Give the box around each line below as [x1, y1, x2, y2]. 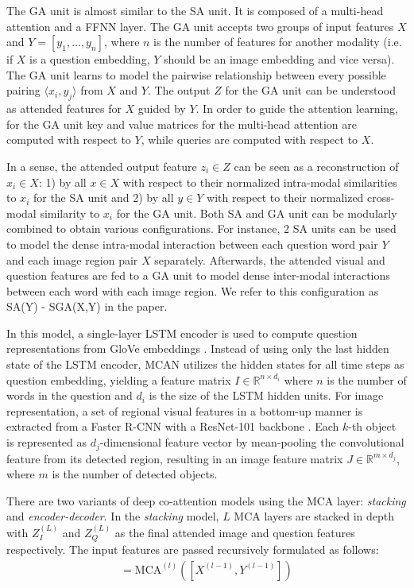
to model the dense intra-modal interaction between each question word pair [6, 235, 378, 252]
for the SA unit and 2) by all [33, 189, 174, 206]
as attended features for [6, 100, 122, 117]
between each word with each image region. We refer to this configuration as [6, 282, 379, 299]
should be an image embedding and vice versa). [164, 51, 395, 68]
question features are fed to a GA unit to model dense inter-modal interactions [6, 267, 390, 284]
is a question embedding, [29, 51, 150, 68]
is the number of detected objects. [52, 466, 218, 482]
